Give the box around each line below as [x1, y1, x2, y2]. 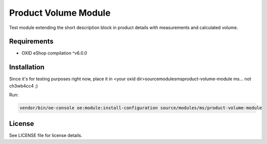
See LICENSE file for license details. [9, 132, 83, 138]
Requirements [9, 37, 54, 46]
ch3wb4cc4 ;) [9, 83, 38, 88]
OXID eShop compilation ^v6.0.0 [21, 50, 88, 56]
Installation [9, 63, 44, 71]
